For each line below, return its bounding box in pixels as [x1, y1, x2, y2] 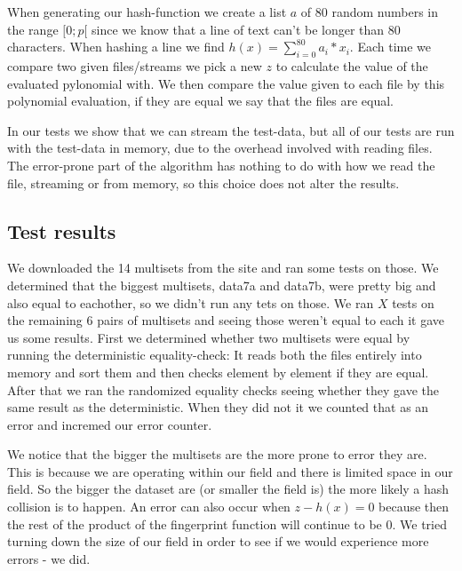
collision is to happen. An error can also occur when [7, 497, 291, 516]
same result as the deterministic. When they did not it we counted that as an [7, 398, 429, 416]
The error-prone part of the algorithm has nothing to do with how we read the [7, 155, 435, 174]
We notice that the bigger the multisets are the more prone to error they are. [7, 445, 427, 464]
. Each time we [349, 37, 432, 56]
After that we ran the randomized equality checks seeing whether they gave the [7, 380, 439, 399]
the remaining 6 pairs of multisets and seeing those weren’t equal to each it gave [7, 311, 445, 329]
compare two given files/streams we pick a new [7, 56, 262, 75]
